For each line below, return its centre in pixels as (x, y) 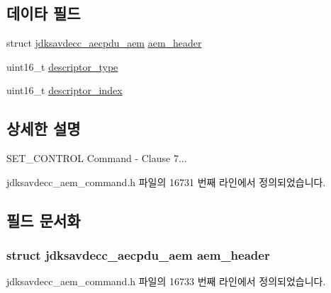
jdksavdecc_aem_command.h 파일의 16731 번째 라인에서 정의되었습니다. (166, 182)
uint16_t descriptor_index (64, 90)
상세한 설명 (44, 128)
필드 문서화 (44, 220)
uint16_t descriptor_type (62, 66)
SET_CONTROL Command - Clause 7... (97, 158)
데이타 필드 (44, 13)
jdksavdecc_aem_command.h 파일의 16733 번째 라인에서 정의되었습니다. (166, 281)
